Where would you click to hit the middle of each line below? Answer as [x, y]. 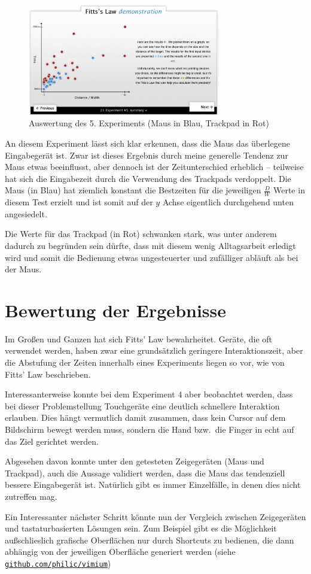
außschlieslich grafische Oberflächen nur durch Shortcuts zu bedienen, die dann [150, 540]
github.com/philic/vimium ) [58, 563]
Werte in [289, 190]
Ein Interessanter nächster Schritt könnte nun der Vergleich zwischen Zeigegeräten [155, 516]
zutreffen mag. [31, 496]
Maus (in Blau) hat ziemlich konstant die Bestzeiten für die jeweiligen [133, 190]
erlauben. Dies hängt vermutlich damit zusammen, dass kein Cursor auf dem [145, 417]
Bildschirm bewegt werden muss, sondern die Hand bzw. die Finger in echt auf [150, 429]
